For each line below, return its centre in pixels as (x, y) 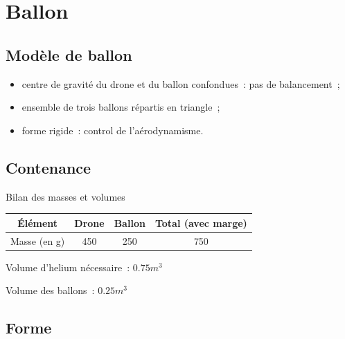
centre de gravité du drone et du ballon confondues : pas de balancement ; (181, 83)
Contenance (48, 167)
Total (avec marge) (201, 222)
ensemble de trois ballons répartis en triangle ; (121, 107)
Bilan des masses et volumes (65, 196)
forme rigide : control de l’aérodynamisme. (113, 130)
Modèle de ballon (69, 54)
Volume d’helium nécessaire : (68, 267)
